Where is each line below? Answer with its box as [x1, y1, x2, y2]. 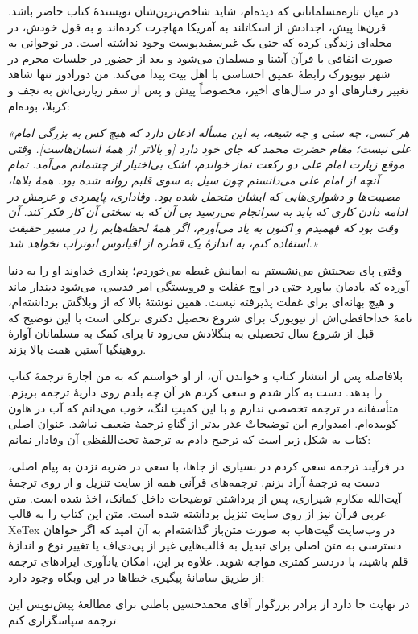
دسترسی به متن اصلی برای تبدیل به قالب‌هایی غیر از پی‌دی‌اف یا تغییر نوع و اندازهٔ [8, 537, 402, 553]
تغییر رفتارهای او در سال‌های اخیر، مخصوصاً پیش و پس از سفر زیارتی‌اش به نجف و [8, 81, 409, 97]
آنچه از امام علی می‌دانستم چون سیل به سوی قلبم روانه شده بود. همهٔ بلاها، [8, 171, 379, 188]
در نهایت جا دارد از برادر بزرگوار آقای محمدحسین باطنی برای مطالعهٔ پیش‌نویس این [8, 595, 410, 612]
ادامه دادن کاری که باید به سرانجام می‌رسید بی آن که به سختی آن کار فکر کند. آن [8, 203, 408, 220]
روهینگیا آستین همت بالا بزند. [8, 340, 147, 357]
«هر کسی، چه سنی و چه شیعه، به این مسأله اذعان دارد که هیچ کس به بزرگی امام [8, 124, 410, 141]
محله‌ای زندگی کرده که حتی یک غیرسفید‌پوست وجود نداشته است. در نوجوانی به [8, 34, 392, 51]
